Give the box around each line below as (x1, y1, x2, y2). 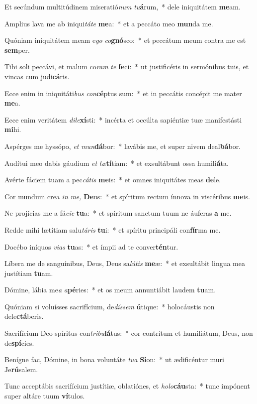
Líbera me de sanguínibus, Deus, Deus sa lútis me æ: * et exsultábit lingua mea (4, 258, 246, 269)
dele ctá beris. (4, 311, 44, 321)
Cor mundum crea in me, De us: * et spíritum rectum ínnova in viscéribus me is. (4, 191, 250, 201)
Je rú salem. (4, 364, 38, 374)
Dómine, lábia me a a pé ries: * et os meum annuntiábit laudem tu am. (4, 284, 216, 295)
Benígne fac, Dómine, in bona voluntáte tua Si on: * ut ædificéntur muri (4, 354, 224, 365)
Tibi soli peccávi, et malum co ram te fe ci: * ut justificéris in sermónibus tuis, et (4, 61, 249, 72)
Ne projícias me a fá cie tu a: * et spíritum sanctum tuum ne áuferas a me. (4, 208, 232, 218)
